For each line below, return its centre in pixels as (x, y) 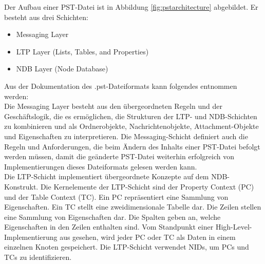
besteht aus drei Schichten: (46, 17)
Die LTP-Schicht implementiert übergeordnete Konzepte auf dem (107, 176)
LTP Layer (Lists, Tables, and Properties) (82, 51)
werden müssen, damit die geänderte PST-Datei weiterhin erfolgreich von (119, 156)
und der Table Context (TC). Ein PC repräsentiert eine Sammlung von (116, 196)
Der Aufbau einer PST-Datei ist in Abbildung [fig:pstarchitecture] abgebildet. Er (131, 7)
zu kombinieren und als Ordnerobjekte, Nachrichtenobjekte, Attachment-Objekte (131, 126)
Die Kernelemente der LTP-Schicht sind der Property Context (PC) (147, 186)
